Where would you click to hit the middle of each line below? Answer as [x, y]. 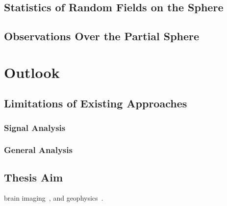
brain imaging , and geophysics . [54, 197]
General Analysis [38, 150]
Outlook [32, 72]
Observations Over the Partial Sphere [102, 36]
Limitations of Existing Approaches [96, 103]
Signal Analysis [35, 127]
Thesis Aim [34, 177]
